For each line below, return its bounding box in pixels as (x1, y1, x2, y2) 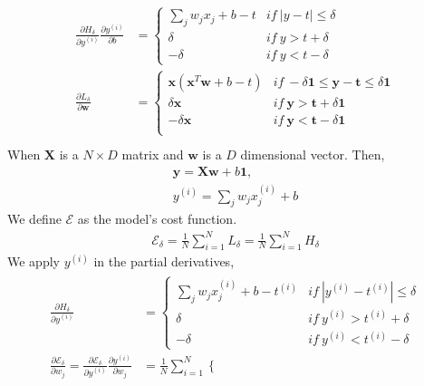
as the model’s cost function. (77, 209, 237, 228)
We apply (7, 252, 60, 271)
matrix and (121, 145, 184, 164)
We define (7, 209, 62, 228)
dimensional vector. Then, (240, 145, 385, 164)
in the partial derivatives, (93, 252, 235, 271)
